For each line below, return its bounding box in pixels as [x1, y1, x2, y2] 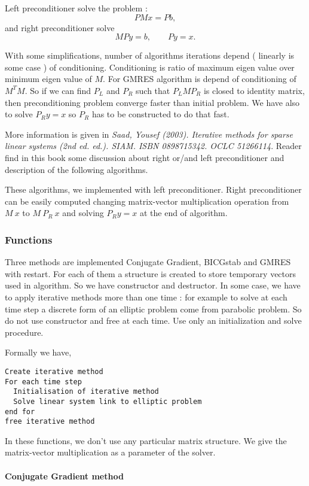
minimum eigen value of [5, 72, 92, 85]
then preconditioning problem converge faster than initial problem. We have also [5, 96, 300, 108]
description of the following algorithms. [5, 163, 148, 175]
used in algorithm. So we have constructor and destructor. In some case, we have [5, 279, 301, 291]
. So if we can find [25, 84, 91, 96]
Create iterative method [5, 367, 103, 376]
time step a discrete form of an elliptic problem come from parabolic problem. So [5, 302, 302, 315]
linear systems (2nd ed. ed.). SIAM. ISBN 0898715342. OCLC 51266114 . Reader [5, 139, 302, 152]
